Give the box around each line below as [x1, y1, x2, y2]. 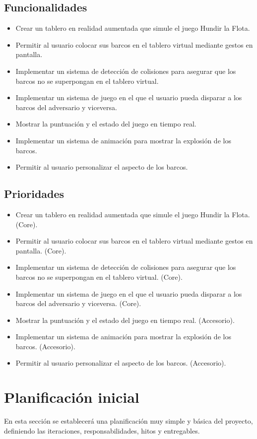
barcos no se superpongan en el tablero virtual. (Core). [15, 271, 183, 282]
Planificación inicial [4, 387, 139, 407]
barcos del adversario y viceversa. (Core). [15, 298, 141, 309]
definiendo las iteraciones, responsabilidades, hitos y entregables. [4, 425, 200, 436]
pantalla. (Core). [15, 245, 66, 255]
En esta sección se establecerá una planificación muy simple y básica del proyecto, [4, 416, 253, 426]
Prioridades [4, 186, 64, 201]
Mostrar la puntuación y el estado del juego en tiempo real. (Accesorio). [15, 314, 235, 325]
